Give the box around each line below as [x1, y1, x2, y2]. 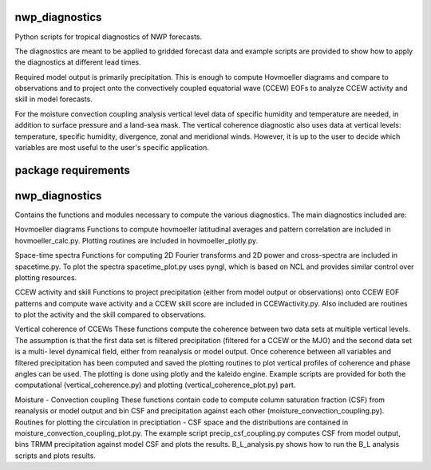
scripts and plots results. [14, 451, 96, 460]
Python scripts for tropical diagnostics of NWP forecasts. [14, 32, 203, 41]
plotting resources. [14, 272, 77, 282]
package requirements [14, 164, 131, 177]
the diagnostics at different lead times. [14, 57, 141, 67]
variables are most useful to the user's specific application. [14, 143, 209, 152]
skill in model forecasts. [14, 94, 93, 104]
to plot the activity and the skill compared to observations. [14, 310, 207, 319]
